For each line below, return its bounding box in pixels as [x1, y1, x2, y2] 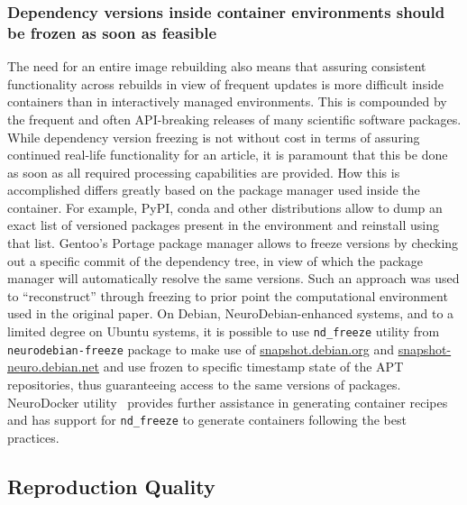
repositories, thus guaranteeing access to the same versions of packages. [7, 374, 401, 393]
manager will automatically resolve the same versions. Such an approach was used [7, 269, 460, 288]
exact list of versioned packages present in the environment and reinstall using [7, 216, 439, 234]
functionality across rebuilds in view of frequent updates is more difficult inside [7, 74, 444, 93]
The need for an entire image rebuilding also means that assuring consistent [7, 57, 426, 76]
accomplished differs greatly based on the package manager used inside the [7, 180, 420, 199]
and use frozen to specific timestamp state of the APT [103, 357, 404, 376]
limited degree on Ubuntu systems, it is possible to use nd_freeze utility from [7, 322, 440, 341]
